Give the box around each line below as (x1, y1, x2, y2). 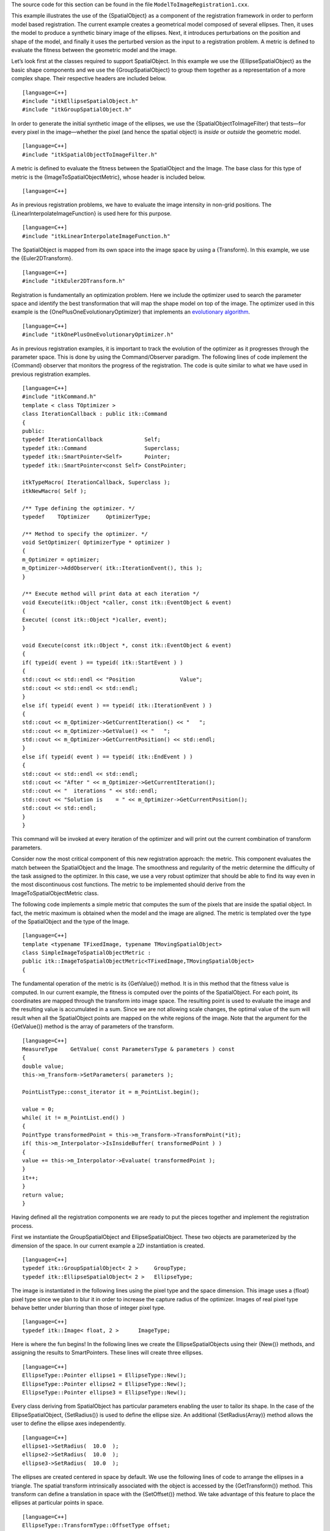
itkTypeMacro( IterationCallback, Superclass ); (22, 479, 170, 486)
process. (11, 1222, 34, 1229)
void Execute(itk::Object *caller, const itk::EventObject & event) (22, 599, 232, 606)
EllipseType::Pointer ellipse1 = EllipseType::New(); (22, 1372, 186, 1379)
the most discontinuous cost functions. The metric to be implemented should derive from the (11, 881, 246, 888)
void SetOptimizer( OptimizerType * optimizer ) (22, 539, 170, 546)
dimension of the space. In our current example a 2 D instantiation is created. (11, 1242, 205, 1249)
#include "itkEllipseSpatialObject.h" (22, 97, 139, 104)
